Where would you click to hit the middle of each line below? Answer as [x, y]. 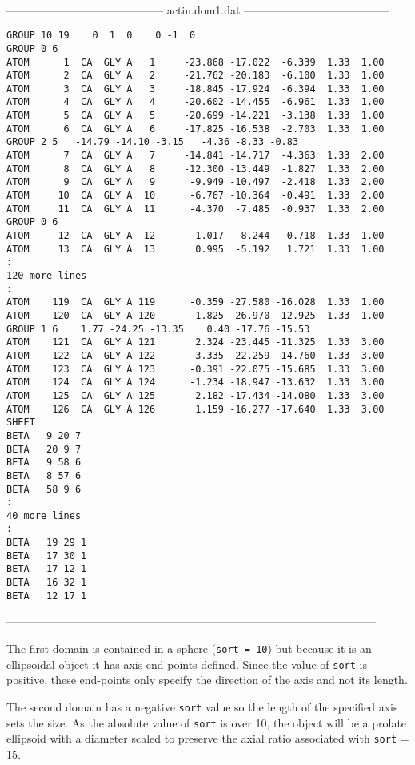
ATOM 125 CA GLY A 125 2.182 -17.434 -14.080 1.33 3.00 [196, 395]
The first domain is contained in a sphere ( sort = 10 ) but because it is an [189, 648]
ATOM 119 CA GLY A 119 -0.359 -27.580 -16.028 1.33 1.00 [196, 302]
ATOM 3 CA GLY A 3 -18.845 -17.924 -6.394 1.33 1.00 [196, 89]
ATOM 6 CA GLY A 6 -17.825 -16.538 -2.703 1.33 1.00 [196, 129]
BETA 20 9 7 [44, 449]
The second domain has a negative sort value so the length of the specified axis [202, 706]
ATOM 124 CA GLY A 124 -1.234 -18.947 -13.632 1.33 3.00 [196, 382]
